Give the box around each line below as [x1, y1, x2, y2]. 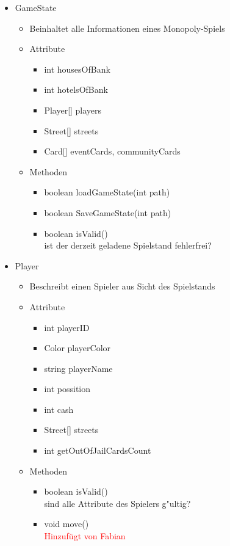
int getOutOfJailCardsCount [44, 444, 151, 457]
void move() [44, 517, 89, 530]
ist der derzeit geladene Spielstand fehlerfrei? [44, 239, 212, 252]
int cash [44, 402, 74, 415]
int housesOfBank [44, 62, 110, 75]
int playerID [44, 321, 90, 333]
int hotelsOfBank [44, 83, 108, 96]
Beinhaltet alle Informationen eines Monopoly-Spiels [29, 21, 225, 34]
